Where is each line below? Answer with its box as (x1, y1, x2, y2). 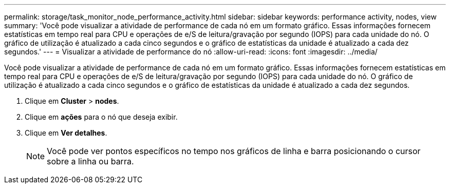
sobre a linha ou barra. (47, 156, 134, 166)
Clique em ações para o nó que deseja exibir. (25, 112, 178, 121)
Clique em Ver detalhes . (25, 128, 107, 137)
